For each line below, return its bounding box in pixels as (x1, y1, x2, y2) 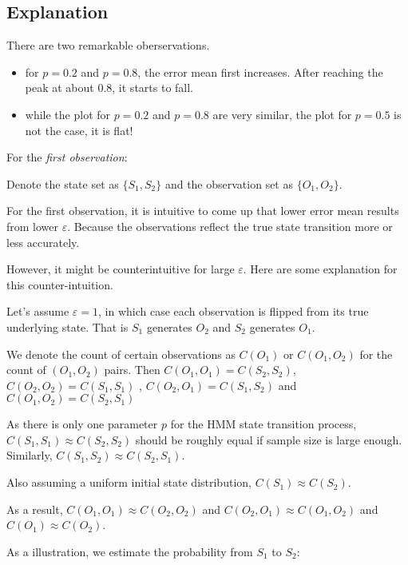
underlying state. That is (6, 318, 129, 335)
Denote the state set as (6, 175, 119, 192)
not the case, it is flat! (25, 121, 133, 138)
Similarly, (6, 447, 53, 464)
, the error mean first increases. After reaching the (137, 63, 383, 80)
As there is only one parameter (6, 416, 158, 432)
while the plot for (25, 105, 111, 122)
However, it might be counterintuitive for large (6, 261, 235, 277)
